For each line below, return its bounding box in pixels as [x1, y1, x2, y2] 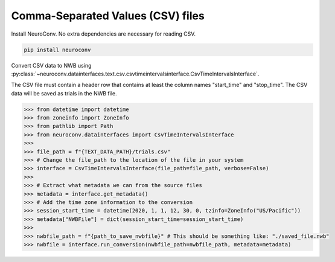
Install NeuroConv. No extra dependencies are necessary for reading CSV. [11, 30, 196, 37]
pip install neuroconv [24, 46, 91, 53]
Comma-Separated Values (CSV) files [11, 9, 205, 22]
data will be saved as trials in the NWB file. [11, 89, 117, 97]
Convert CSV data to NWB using [11, 62, 92, 69]
